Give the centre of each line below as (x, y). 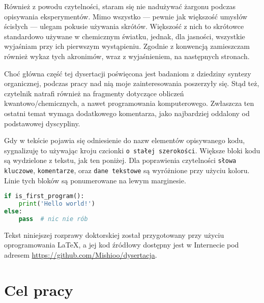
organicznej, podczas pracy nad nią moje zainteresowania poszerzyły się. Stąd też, (132, 83)
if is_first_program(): (44, 196)
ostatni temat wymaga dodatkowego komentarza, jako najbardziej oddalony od (127, 113)
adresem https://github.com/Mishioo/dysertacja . (81, 254)
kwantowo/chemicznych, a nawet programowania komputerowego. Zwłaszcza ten (129, 103)
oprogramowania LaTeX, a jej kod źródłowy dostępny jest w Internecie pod (122, 245)
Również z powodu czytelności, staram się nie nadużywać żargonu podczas (120, 6)
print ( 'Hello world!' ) (57, 204)
